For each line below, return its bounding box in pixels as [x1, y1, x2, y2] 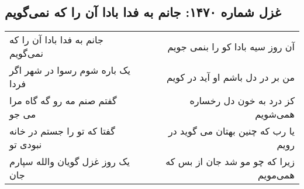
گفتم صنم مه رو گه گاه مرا [9, 94, 117, 108]
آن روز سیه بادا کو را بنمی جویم [167, 39, 295, 53]
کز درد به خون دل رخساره [189, 94, 295, 108]
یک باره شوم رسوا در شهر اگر [9, 63, 130, 77]
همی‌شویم [255, 107, 295, 121]
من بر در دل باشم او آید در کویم [167, 70, 295, 84]
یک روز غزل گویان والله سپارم [9, 154, 130, 169]
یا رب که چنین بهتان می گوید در [168, 124, 295, 138]
